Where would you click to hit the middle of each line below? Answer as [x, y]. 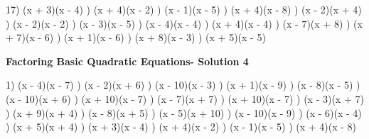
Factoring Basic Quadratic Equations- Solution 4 [127, 61]
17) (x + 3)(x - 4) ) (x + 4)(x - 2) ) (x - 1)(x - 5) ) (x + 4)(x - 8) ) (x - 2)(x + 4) [184, 9]
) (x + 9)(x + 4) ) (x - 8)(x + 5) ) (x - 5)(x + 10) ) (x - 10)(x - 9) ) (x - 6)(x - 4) [184, 112]
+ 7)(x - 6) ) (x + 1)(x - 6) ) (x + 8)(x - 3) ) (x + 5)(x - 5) [136, 37]
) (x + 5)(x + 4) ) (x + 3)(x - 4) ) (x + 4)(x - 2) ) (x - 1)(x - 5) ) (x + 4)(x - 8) [181, 127]
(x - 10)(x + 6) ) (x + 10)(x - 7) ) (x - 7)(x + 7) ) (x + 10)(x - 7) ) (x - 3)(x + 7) [185, 98]
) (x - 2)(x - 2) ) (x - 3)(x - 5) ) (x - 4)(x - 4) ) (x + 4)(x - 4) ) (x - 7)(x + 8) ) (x [184, 23]
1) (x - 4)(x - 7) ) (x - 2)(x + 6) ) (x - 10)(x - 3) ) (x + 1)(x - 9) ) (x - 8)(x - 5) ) [183, 85]
